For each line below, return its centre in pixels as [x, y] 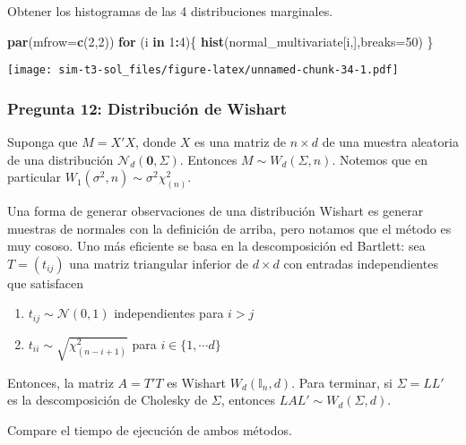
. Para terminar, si [342, 382]
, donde [156, 142]
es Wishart [197, 382]
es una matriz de [241, 142]
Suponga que [43, 142]
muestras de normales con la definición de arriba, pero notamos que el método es [229, 228]
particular [34, 177]
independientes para [169, 313]
